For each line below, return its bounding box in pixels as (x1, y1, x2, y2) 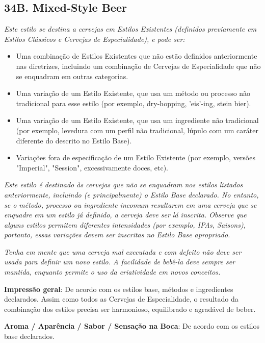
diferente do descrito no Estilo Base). (16, 135, 132, 145)
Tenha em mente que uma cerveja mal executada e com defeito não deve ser (4, 246, 242, 257)
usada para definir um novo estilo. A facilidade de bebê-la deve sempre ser (4, 256, 235, 267)
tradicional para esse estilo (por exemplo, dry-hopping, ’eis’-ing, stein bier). (16, 97, 251, 108)
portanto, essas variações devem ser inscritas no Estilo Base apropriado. (4, 229, 230, 240)
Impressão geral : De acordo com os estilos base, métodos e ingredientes (4, 283, 233, 294)
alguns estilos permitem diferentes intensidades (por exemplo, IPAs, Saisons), (4, 219, 246, 230)
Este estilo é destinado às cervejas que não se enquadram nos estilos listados (4, 179, 243, 190)
